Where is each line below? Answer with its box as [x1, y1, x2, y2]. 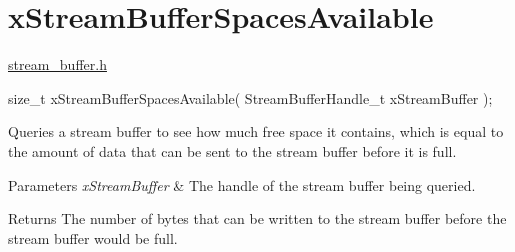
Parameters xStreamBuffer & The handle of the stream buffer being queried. [8, 174, 476, 195]
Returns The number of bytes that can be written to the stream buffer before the [8, 208, 507, 229]
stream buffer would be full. [8, 227, 178, 248]
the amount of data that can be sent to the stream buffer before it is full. [8, 140, 457, 161]
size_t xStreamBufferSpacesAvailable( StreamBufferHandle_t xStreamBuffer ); [8, 87, 493, 108]
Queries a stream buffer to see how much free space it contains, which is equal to [8, 121, 504, 142]
